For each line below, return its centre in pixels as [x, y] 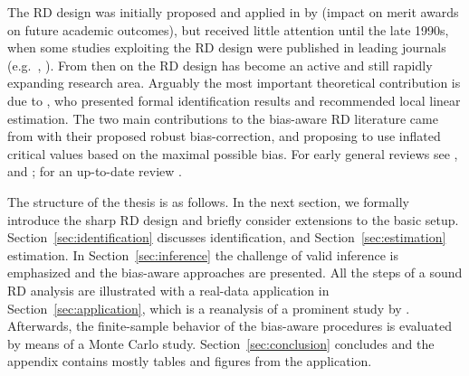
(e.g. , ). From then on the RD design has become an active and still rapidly [220, 65]
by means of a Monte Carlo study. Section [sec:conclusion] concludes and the [221, 343]
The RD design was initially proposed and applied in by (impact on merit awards [233, 12]
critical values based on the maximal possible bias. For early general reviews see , [233, 153]
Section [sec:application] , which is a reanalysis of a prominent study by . [209, 308]
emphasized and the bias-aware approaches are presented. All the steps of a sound [235, 273]
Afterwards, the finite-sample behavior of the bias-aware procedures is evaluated [230, 326]
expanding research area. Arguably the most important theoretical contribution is [234, 83]
